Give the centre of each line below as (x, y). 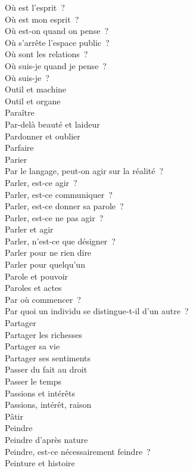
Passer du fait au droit (46, 369)
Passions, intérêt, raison (48, 405)
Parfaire (19, 148)
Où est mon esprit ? (42, 19)
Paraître (20, 112)
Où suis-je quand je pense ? (56, 65)
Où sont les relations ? (46, 54)
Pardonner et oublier (43, 136)
